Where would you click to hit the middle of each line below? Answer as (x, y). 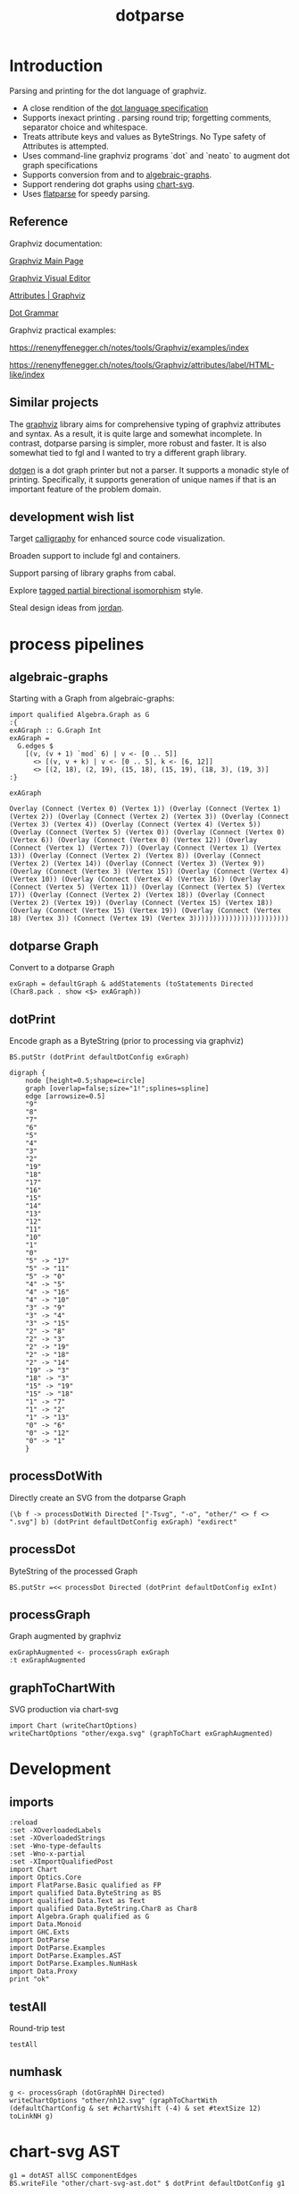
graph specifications (60, 165)
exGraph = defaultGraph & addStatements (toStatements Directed (131, 984)
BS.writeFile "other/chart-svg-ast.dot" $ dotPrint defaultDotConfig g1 (147, 2183)
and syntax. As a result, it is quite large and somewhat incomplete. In (136, 433)
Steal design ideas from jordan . (67, 608)
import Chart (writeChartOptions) (74, 1726)
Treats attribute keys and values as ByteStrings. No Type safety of (144, 136)
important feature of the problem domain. (85, 489)
